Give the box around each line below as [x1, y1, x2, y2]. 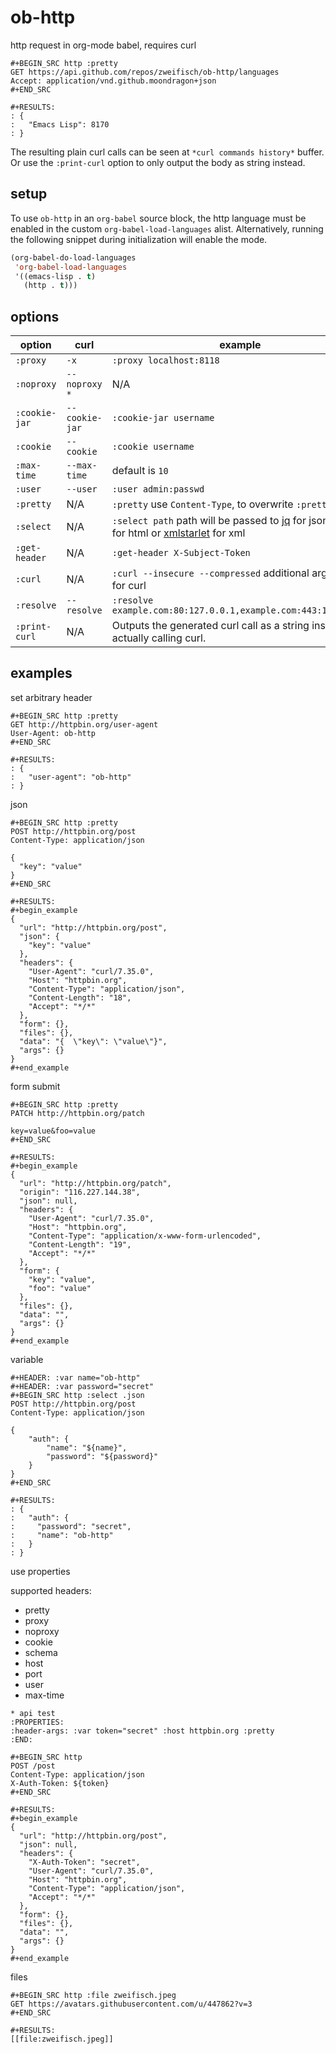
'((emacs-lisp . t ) [14, 271, 97, 281]
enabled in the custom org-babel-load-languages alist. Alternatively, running [10, 222, 324, 235]
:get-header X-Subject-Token [111, 547, 251, 559]
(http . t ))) [23, 281, 78, 291]
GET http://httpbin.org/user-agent [10, 719, 159, 730]
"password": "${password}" [46, 1451, 159, 1461]
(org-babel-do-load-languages [10, 252, 137, 263]
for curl [111, 579, 147, 593]
